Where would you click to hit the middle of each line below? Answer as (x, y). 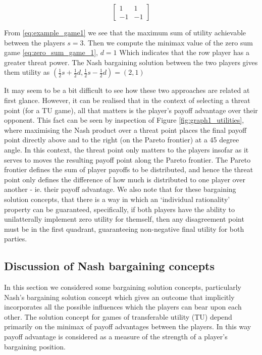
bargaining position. (35, 346)
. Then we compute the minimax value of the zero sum (168, 42)
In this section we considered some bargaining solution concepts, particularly (123, 287)
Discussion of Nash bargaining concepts (109, 266)
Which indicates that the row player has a (184, 52)
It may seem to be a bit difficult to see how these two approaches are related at (127, 90)
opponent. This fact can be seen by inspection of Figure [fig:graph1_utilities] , (124, 120)
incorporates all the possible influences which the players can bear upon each (123, 307)
